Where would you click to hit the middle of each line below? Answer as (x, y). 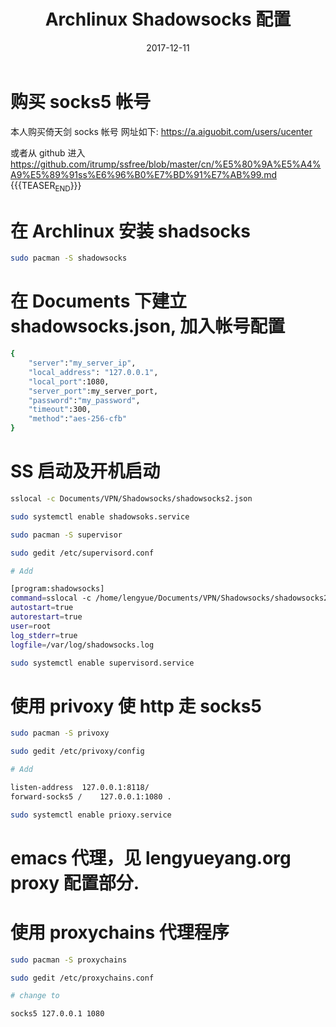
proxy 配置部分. (75, 882)
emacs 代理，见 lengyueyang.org (151, 857)
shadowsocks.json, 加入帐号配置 (148, 326)
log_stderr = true (44, 635)
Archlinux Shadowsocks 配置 (168, 19)
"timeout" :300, (60, 410)
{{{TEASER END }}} (46, 186)
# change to (35, 996)
